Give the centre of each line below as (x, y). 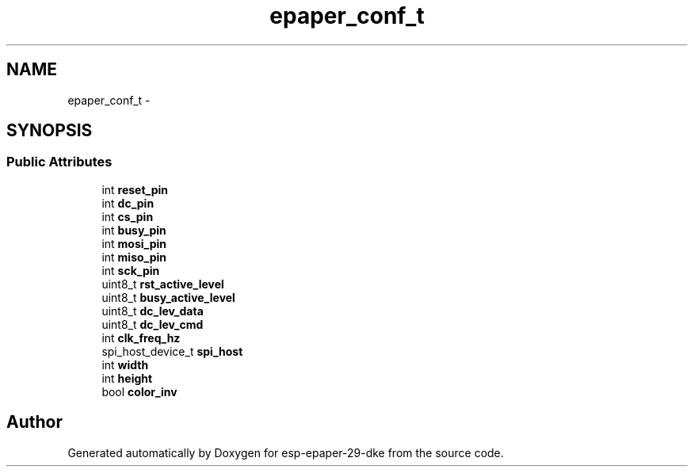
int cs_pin (128, 216)
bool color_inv (139, 391)
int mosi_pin (134, 243)
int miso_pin (134, 257)
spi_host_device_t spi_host (172, 351)
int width (125, 364)
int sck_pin (131, 270)
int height (127, 378)
